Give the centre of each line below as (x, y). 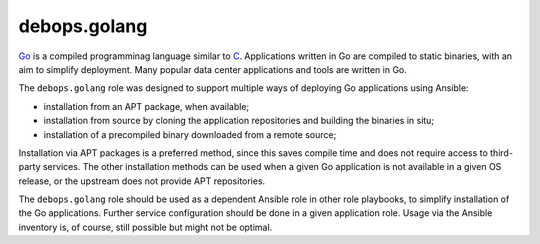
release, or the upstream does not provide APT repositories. (142, 181)
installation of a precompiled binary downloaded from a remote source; (190, 134)
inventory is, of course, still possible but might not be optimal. (145, 227)
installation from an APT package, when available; (146, 106)
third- (502, 152)
